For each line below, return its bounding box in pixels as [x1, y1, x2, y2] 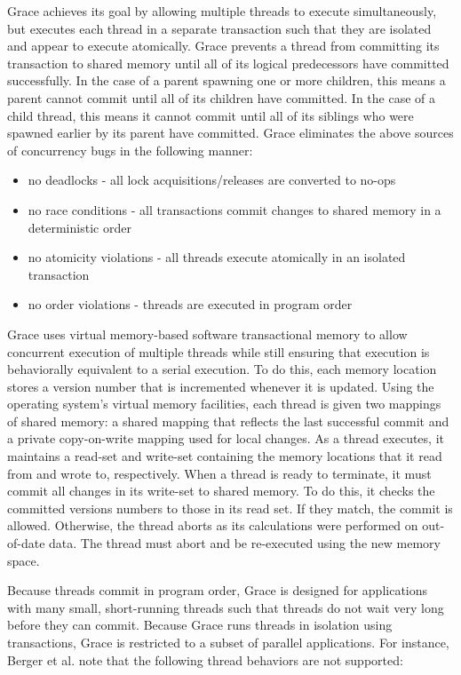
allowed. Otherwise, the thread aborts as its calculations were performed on [7, 516, 418, 535]
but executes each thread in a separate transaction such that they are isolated [7, 19, 432, 37]
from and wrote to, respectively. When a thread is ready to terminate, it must [7, 464, 432, 482]
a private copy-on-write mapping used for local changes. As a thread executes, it [7, 429, 444, 448]
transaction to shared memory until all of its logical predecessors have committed [7, 53, 449, 72]
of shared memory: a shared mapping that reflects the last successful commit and [7, 411, 449, 430]
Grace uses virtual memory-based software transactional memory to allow [7, 324, 408, 343]
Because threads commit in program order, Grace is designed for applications [7, 581, 428, 600]
